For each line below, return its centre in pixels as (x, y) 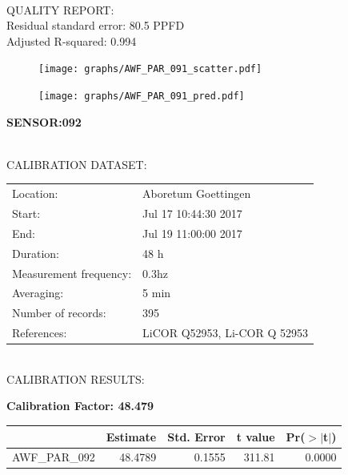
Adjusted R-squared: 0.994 (72, 40)
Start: (26, 213)
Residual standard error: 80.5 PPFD (96, 25)
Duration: (36, 253)
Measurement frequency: (72, 273)
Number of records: (59, 313)
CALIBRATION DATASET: (77, 164)
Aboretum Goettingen (197, 193)
